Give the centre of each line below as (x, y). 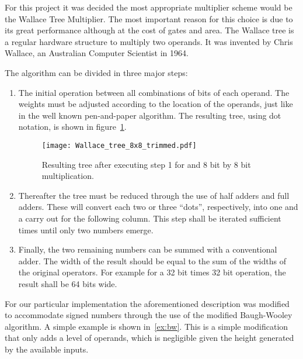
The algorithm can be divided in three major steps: (96, 72)
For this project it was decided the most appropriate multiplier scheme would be (149, 7)
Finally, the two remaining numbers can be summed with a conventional (148, 249)
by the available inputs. (47, 349)
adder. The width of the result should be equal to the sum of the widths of (152, 260)
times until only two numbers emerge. (86, 229)
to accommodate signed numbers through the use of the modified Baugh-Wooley (149, 315)
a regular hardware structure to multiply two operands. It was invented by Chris (149, 41)
